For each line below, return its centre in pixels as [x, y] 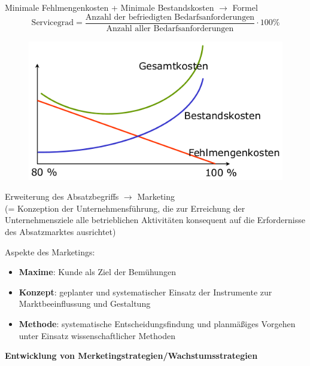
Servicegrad [53, 23]
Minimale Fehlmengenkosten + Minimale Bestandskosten [110, 7]
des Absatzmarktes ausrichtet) [60, 231]
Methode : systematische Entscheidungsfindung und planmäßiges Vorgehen [157, 323]
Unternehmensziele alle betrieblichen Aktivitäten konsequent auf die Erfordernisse [155, 220]
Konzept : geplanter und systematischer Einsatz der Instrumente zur [145, 292]
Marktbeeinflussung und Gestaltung [85, 304]
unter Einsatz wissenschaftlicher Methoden [97, 335]
